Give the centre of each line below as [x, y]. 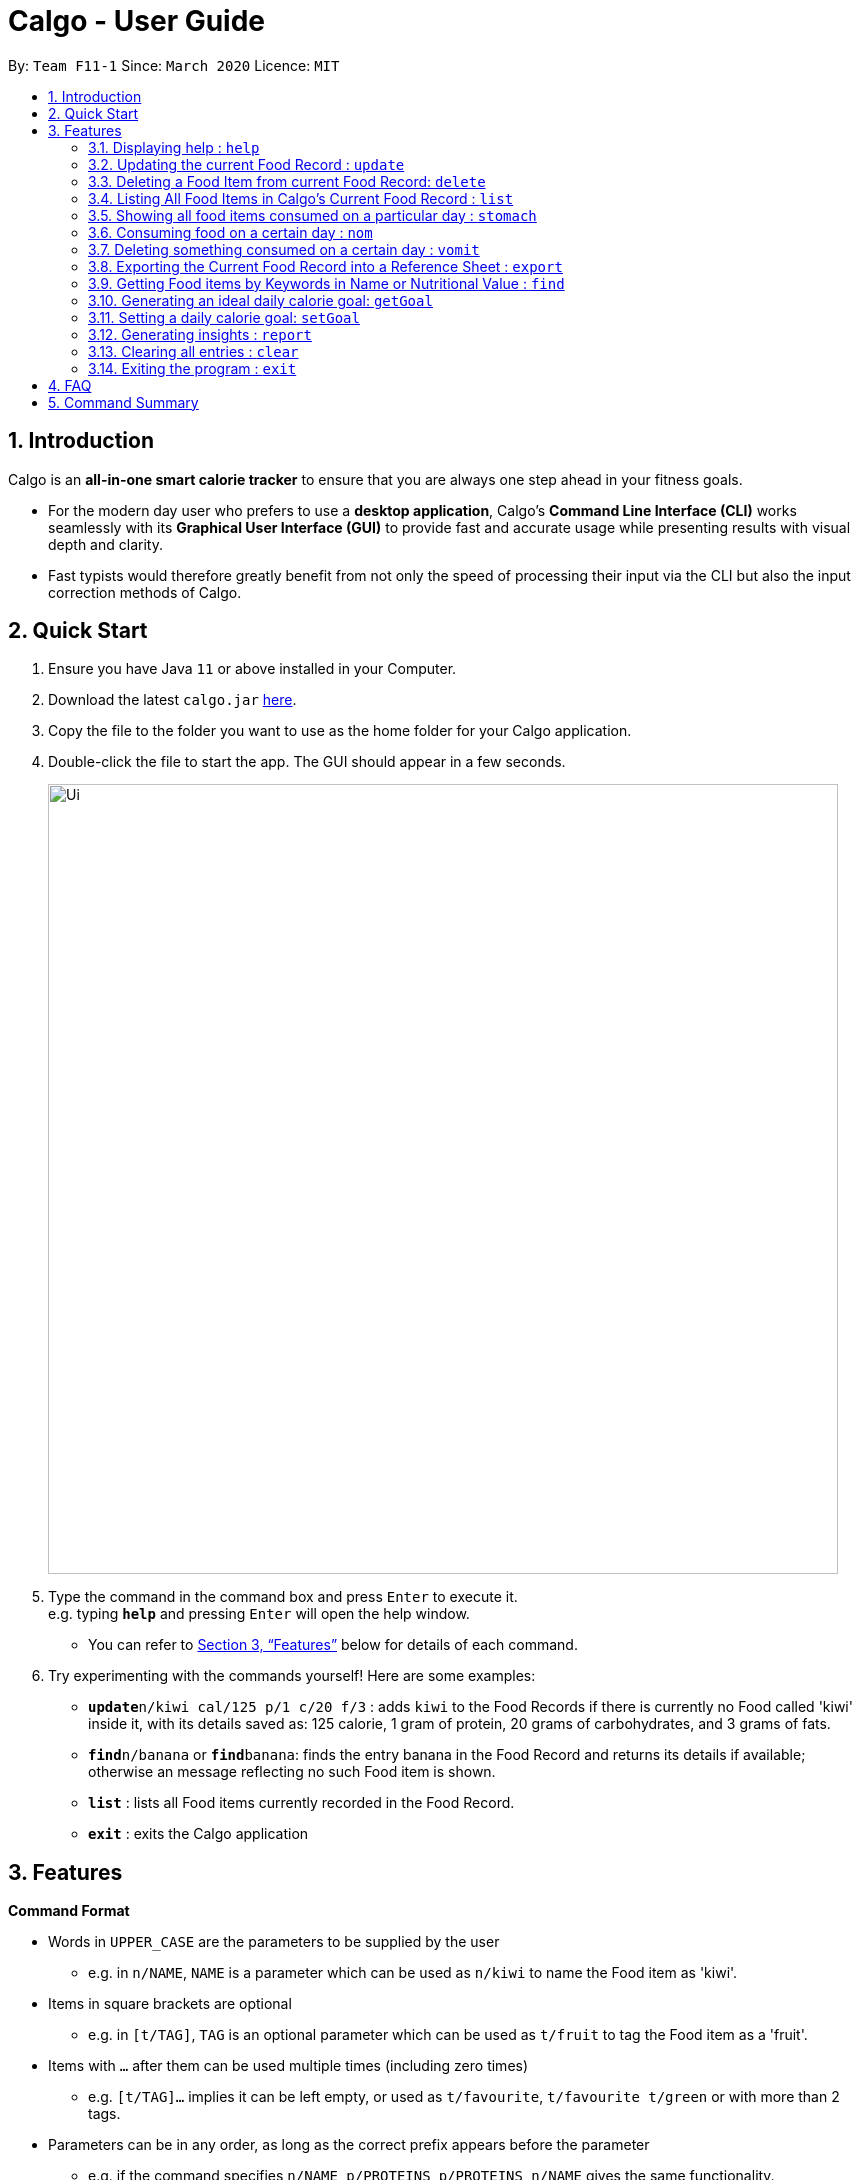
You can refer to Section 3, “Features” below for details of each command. [333, 1645]
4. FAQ [70, 385]
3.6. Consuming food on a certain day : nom [230, 232]
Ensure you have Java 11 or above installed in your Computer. [252, 669]
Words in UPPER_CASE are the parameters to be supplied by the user [274, 1942]
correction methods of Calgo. [145, 592]
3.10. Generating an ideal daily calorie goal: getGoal [260, 300]
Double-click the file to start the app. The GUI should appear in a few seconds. [307, 762]
